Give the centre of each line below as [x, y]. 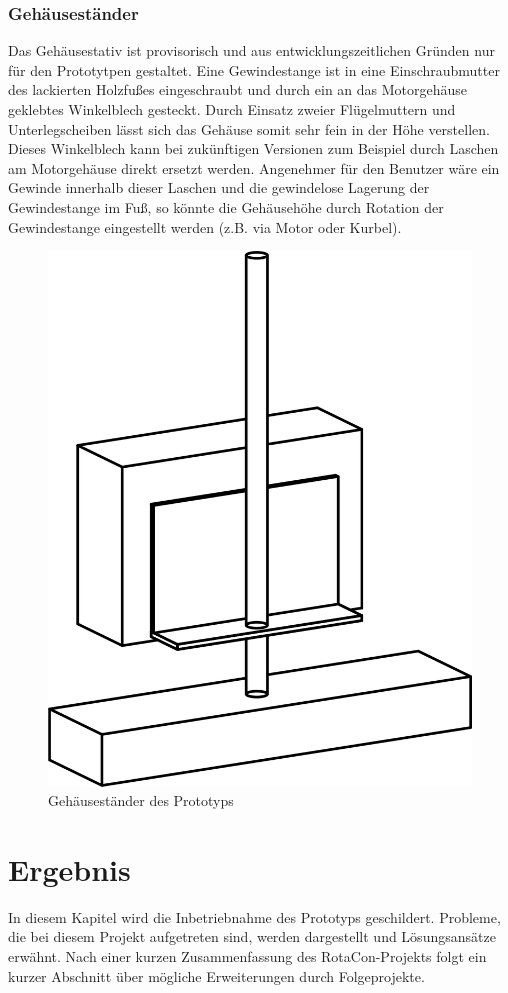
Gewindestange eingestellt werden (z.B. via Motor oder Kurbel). [205, 226]
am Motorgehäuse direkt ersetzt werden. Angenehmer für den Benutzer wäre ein [254, 167]
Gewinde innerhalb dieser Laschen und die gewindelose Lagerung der [219, 187]
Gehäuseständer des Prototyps [141, 800]
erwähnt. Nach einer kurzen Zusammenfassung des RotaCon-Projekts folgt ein [247, 956]
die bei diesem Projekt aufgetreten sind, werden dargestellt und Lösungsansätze [252, 936]
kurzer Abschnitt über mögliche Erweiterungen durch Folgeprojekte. [216, 975]
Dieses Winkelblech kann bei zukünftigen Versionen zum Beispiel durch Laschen [253, 148]
